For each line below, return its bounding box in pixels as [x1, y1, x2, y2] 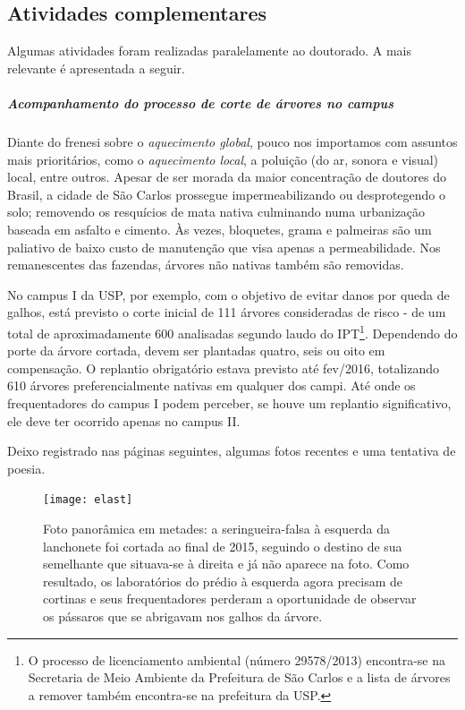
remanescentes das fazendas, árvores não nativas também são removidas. [7, 255, 404, 274]
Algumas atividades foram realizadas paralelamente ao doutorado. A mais [7, 41, 411, 60]
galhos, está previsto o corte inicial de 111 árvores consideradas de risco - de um [7, 303, 446, 321]
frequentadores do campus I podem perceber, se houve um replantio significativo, [7, 393, 452, 412]
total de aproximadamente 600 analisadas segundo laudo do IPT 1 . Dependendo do [7, 321, 458, 342]
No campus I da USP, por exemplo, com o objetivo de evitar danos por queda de [7, 285, 450, 304]
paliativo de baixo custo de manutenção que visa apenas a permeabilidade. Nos [7, 237, 441, 256]
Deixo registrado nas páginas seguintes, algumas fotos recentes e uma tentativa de [7, 441, 456, 460]
